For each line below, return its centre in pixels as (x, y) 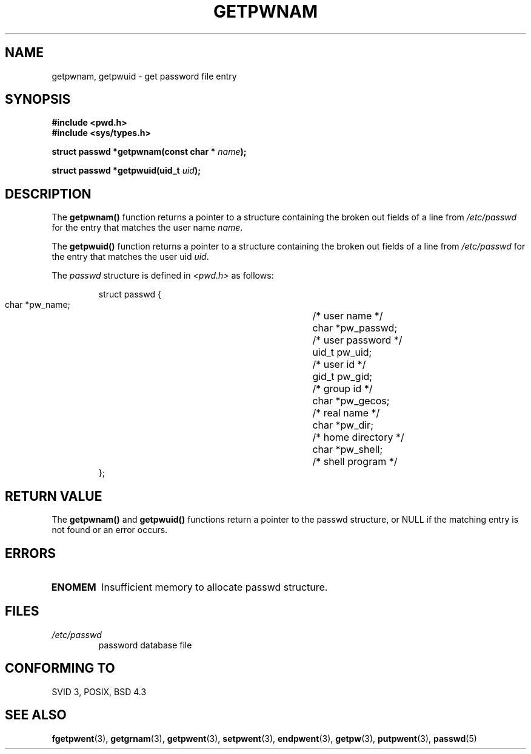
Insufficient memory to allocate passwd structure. (215, 587)
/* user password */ (357, 340)
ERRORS (31, 553)
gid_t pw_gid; (342, 377)
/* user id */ (339, 365)
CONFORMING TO (60, 668)
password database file (145, 645)
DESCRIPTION (48, 194)
